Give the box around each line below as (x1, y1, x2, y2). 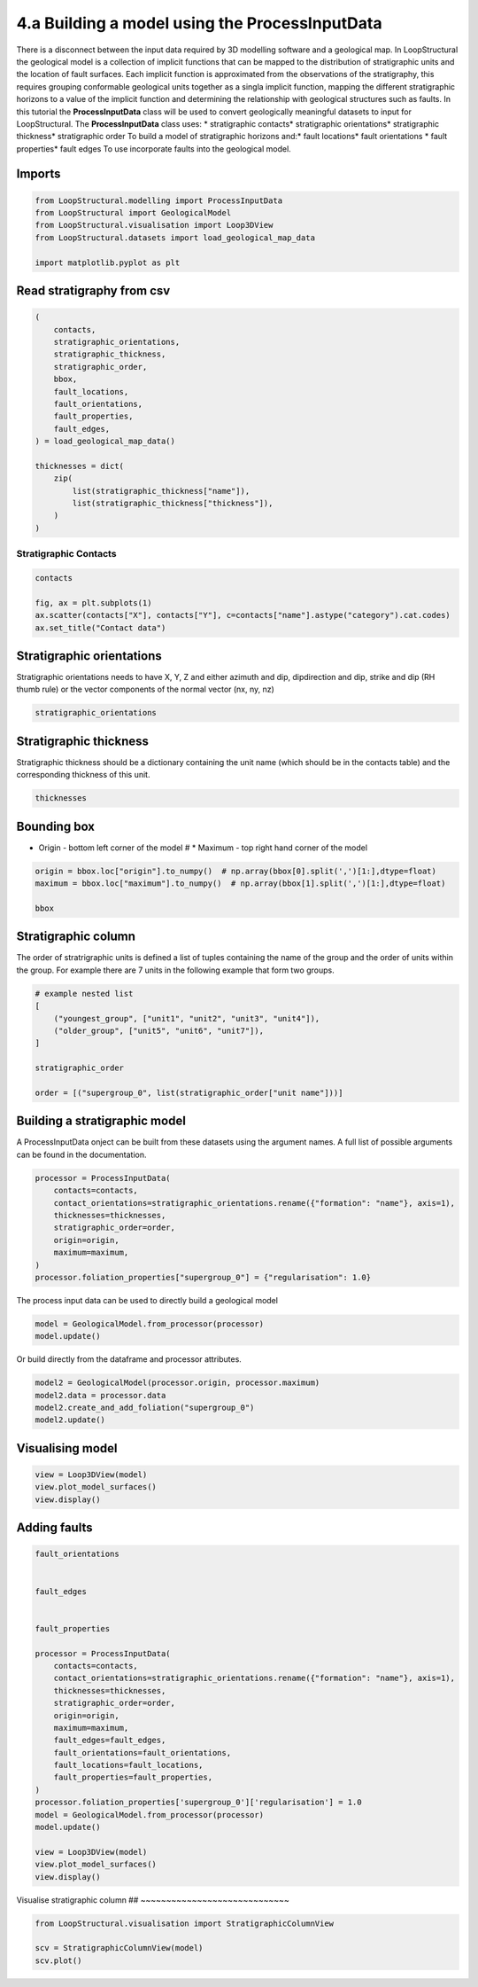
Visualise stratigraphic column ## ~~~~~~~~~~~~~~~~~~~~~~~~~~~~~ (16, 1894, 289, 1905)
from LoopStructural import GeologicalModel (35, 208, 232, 218)
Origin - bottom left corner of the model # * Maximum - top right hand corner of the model (38, 842, 367, 853)
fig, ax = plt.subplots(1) (35, 598, 152, 607)
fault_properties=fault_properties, (53, 1772, 212, 1782)
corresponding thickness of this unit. (16, 770, 150, 780)
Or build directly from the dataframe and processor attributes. (16, 1354, 243, 1365)
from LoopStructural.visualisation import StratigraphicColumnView (35, 1918, 335, 1928)
